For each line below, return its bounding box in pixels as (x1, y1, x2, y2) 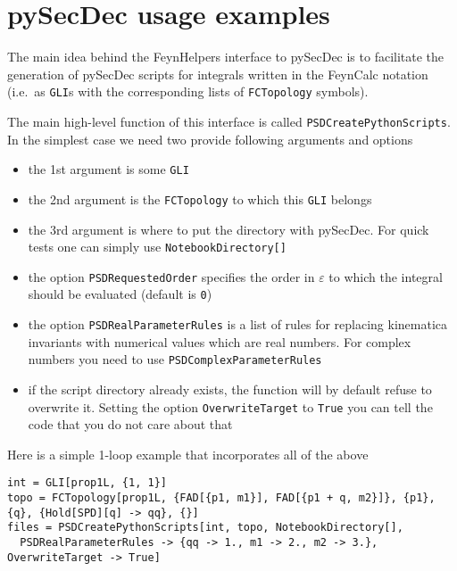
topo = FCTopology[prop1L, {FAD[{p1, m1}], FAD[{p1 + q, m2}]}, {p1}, (7, 492, 436, 505)
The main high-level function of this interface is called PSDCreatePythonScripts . (7, 112, 451, 130)
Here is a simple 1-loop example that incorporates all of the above (7, 444, 369, 463)
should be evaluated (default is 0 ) (28, 285, 212, 303)
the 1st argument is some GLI (28, 160, 189, 178)
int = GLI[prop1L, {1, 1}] (7, 476, 167, 490)
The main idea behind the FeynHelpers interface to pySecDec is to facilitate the (7, 47, 445, 66)
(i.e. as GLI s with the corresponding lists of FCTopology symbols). (7, 82, 369, 101)
